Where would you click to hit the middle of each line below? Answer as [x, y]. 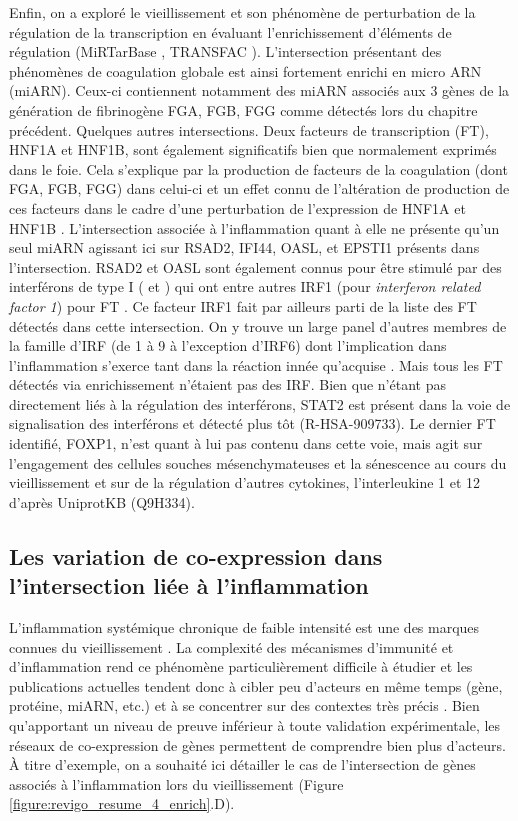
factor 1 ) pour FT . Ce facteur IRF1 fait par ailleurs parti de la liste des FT [243, 305]
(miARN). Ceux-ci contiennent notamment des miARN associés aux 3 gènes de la [259, 90]
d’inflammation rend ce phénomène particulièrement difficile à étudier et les [241, 666]
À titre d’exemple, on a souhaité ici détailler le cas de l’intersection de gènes [242, 764]
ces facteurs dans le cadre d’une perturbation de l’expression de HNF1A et [237, 207]
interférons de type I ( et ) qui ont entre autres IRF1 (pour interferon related [245, 286]
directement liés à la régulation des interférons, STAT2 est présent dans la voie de [260, 403]
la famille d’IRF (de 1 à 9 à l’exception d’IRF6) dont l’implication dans [228, 345]
